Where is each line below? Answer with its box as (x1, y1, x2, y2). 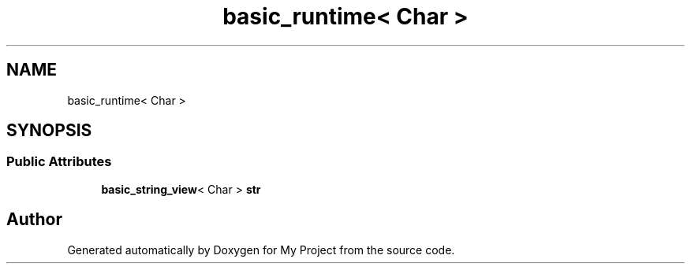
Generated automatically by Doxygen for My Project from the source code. (67, 242, 455, 257)
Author (6, 209, 62, 230)
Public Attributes (6, 153, 112, 170)
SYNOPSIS (6, 120, 92, 141)
